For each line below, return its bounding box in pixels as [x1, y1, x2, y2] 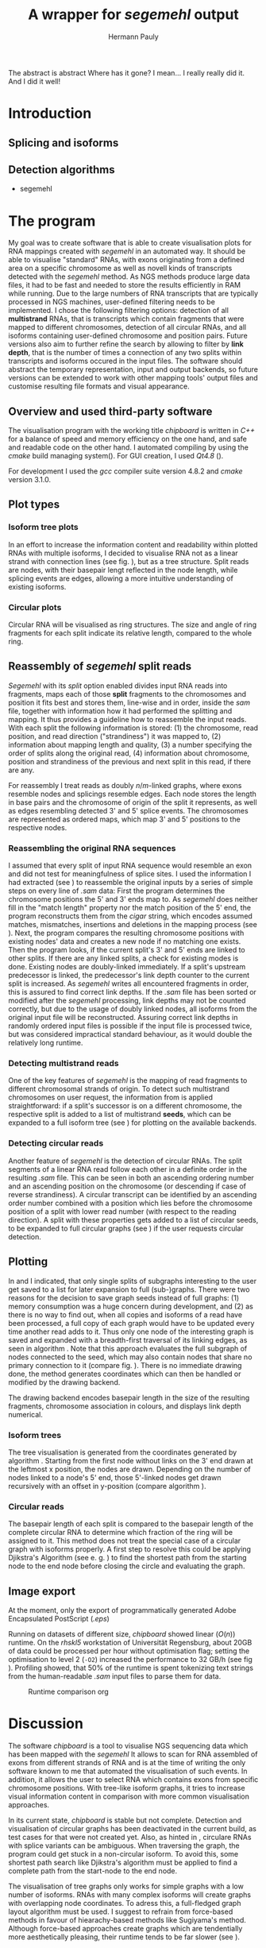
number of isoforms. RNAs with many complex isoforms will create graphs [8, 1889, 252, 1900]
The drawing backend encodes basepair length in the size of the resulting [8, 1393, 250, 1402]
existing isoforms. [8, 582, 67, 591]
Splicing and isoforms [8, 136, 119, 149]
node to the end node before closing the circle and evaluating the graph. [8, 1561, 245, 1571]
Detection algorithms [8, 163, 115, 176]
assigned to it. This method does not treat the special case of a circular [8, 1536, 241, 1546]
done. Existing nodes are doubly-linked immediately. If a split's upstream [8, 962, 246, 972]
